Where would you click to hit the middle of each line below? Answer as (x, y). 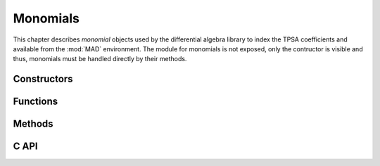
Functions (36, 102)
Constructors (43, 79)
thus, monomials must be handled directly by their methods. (100, 59)
